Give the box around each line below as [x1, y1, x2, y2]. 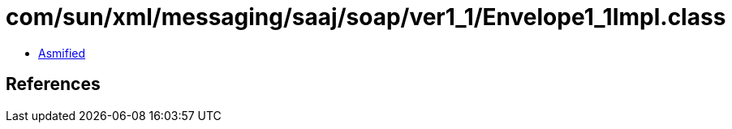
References [6, 74, 101, 95]
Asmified [38, 45, 86, 60]
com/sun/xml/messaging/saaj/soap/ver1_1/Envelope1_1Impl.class [6, 3, 726, 31]
